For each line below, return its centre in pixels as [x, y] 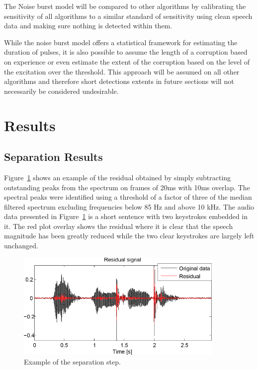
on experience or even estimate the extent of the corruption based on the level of [127, 61]
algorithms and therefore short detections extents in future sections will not [119, 81]
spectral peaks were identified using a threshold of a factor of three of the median [128, 197]
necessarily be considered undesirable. [61, 91]
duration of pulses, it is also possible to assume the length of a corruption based [126, 52]
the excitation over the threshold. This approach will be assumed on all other [122, 71]
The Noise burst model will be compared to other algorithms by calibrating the [125, 6]
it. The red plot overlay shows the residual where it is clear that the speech [119, 226]
